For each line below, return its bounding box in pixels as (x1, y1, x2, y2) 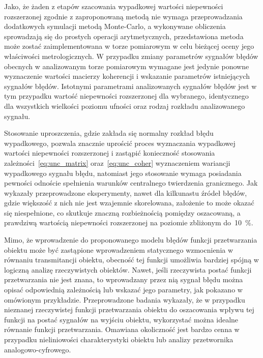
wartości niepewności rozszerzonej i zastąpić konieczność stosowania (4, 147, 215, 158)
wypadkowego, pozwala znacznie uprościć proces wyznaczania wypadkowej (4, 137, 236, 148)
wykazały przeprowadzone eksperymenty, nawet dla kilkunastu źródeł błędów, (4, 187, 247, 198)
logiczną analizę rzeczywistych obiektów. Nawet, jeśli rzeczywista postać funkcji (4, 264, 252, 275)
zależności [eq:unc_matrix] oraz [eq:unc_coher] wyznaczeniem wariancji (4, 157, 230, 168)
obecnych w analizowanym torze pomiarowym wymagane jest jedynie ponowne (4, 61, 249, 71)
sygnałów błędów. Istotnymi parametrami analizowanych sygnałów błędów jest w (4, 80, 257, 91)
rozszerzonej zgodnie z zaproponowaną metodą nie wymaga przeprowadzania (4, 11, 243, 21)
